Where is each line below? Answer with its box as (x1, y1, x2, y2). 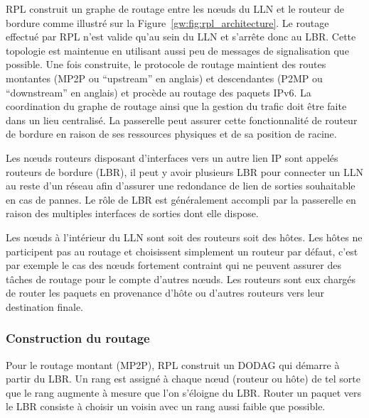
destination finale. (6, 299, 83, 314)
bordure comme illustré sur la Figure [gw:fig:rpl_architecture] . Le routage (6, 15, 329, 30)
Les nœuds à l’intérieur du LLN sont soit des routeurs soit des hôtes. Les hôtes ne (6, 229, 363, 244)
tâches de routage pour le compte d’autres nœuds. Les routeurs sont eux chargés (6, 271, 356, 286)
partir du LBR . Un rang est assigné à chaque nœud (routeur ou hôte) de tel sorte (6, 371, 360, 386)
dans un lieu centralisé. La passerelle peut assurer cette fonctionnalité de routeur (6, 112, 358, 127)
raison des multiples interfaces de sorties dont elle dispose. (6, 206, 259, 221)
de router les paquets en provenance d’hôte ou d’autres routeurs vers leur (6, 285, 324, 300)
